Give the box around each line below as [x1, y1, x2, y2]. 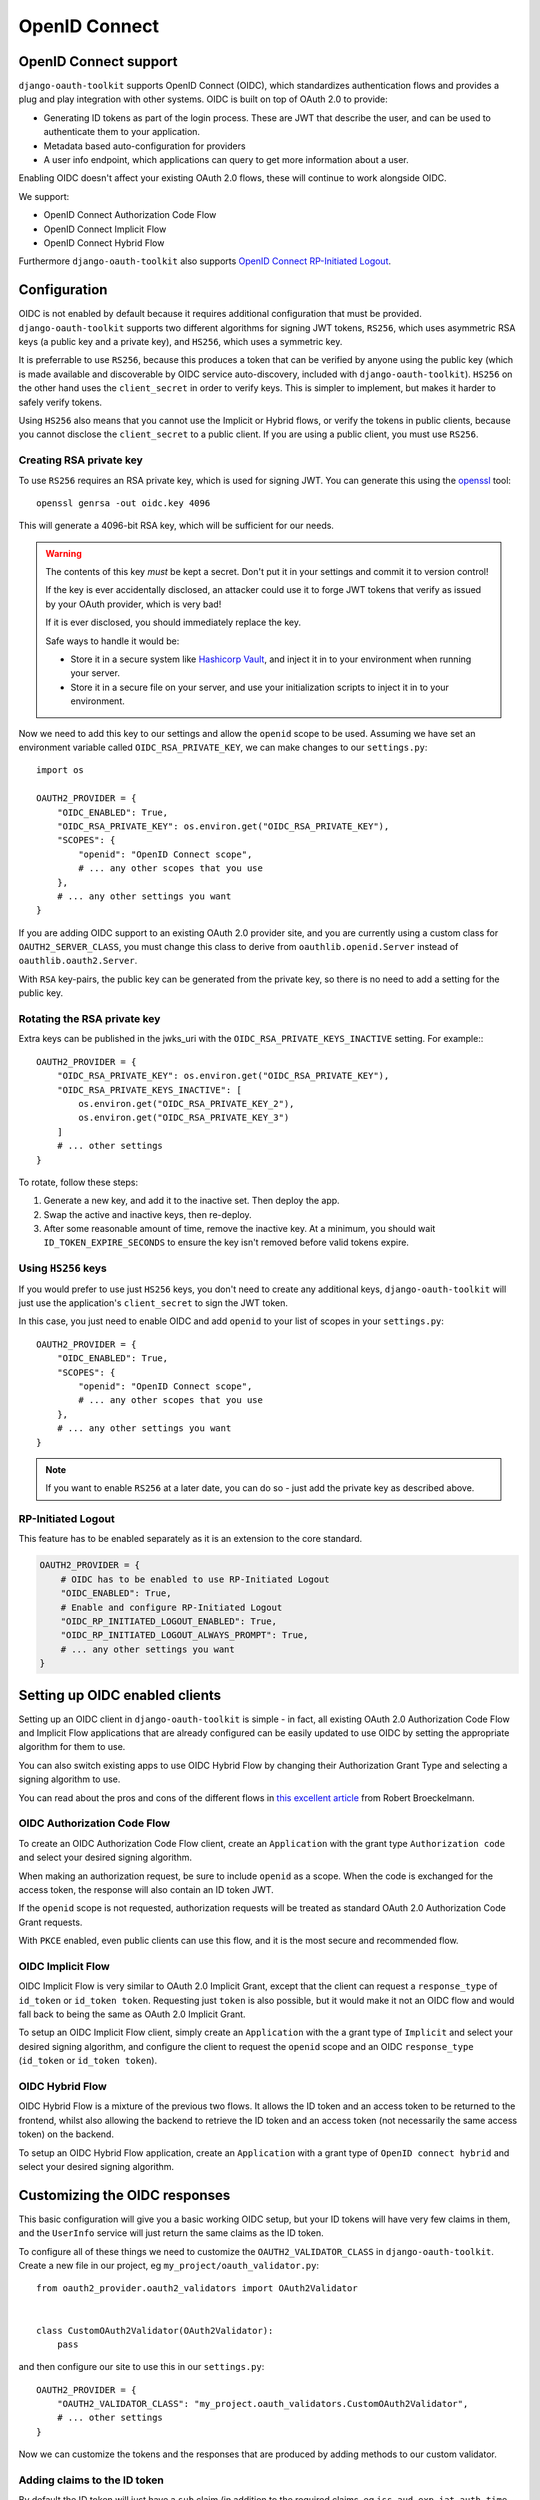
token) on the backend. [18, 2128, 115, 2140]
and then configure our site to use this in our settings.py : [18, 2361, 265, 2373]
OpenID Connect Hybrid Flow [43, 236, 165, 249]
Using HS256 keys [18, 1261, 107, 1275]
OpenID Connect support [18, 53, 178, 70]
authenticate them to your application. [43, 126, 200, 138]
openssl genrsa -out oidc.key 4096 [36, 497, 211, 509]
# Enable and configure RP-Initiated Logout [60, 1601, 283, 1613]
